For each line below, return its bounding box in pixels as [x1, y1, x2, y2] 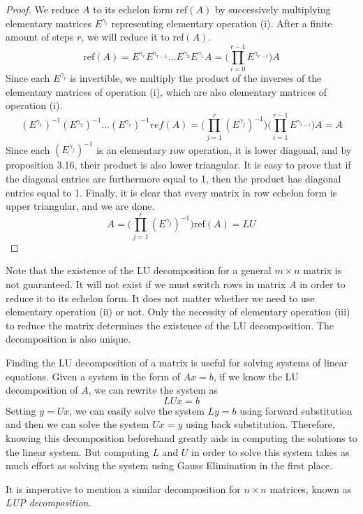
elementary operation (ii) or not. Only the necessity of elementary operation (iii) [6, 304, 350, 319]
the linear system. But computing [6, 444, 149, 459]
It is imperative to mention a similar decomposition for [6, 481, 241, 496]
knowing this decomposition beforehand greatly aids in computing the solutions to [6, 430, 357, 445]
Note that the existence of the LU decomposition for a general [6, 263, 272, 278]
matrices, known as [269, 481, 352, 496]
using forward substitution [239, 403, 353, 417]
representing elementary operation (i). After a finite [111, 15, 332, 30]
